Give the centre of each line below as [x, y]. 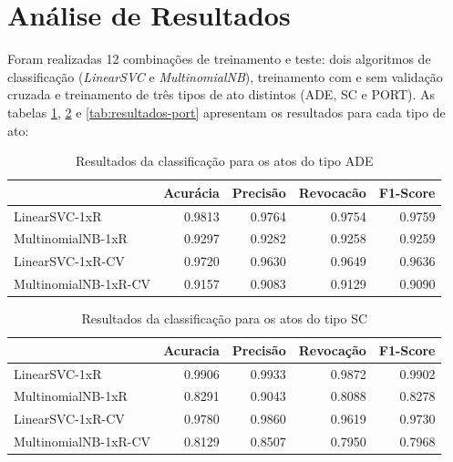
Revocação [332, 349]
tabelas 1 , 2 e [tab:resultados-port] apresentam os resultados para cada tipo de [226, 112]
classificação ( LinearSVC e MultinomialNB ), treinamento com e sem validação [225, 76]
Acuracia [191, 349]
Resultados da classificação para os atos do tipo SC [225, 318]
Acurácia [191, 192]
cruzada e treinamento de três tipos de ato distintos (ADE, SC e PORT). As [221, 94]
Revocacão [332, 192]
